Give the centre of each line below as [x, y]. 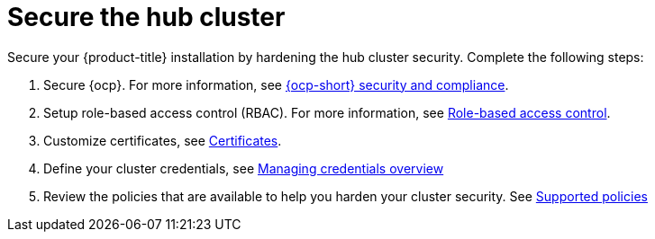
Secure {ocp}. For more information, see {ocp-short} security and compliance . [276, 84]
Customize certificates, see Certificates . [163, 140]
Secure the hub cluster [146, 17]
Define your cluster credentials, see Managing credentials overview [244, 168]
